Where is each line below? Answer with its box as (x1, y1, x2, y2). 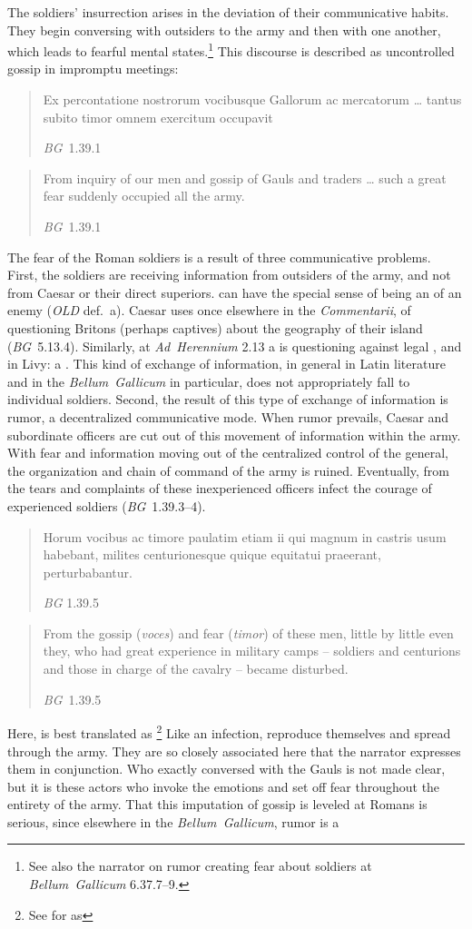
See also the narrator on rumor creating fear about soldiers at (28, 856, 372, 875)
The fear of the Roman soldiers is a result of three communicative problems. (7, 247, 431, 266)
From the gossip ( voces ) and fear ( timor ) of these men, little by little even (43, 623, 454, 642)
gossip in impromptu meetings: (7, 59, 179, 78)
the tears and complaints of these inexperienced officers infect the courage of (7, 479, 432, 498)
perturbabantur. (43, 562, 133, 581)
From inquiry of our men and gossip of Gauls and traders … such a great (43, 168, 447, 187)
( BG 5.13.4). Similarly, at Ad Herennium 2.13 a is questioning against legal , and (7, 336, 462, 355)
